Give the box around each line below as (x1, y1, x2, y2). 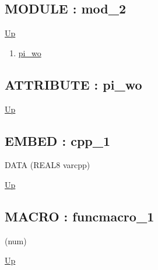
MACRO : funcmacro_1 (5, 207, 155, 225)
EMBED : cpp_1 (5, 131, 111, 149)
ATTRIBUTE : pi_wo (5, 75, 142, 93)
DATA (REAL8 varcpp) (5, 159, 90, 171)
